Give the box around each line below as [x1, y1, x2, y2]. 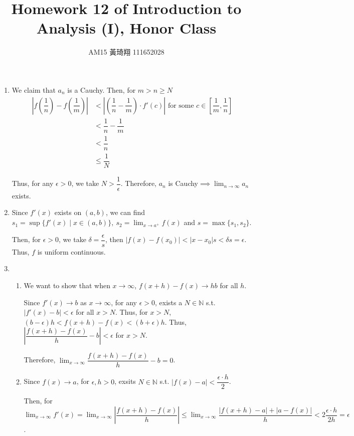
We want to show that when [24, 280, 110, 290]
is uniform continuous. [37, 246, 106, 257]
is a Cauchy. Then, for [67, 84, 136, 95]
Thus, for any [12, 178, 54, 188]
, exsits [114, 376, 136, 386]
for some [167, 102, 194, 109]
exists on [54, 207, 82, 217]
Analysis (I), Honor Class [36, 18, 217, 38]
